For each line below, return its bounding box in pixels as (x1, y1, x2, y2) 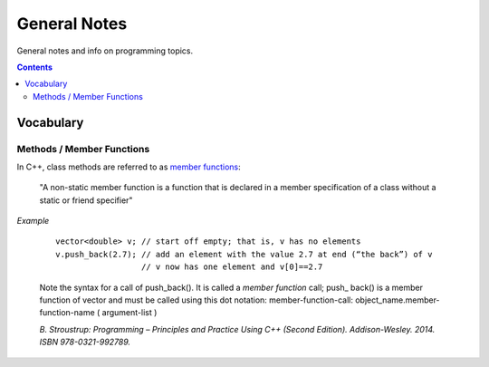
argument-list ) (101, 307, 158, 318)
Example (16, 216, 50, 227)
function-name (39, 307, 95, 318)
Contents (16, 62, 53, 72)
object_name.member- (354, 295, 440, 305)
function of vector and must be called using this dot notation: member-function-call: (39, 295, 353, 305)
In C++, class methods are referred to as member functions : (16, 161, 241, 172)
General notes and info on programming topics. (16, 45, 194, 56)
